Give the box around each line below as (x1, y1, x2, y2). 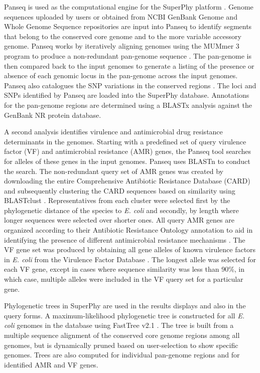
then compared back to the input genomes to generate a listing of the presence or (4, 60, 254, 71)
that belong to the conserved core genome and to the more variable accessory (4, 31, 241, 41)
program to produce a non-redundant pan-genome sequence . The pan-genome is (4, 50, 252, 61)
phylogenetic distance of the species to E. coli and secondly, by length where (4, 205, 239, 215)
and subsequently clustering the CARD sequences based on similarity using (4, 185, 235, 196)
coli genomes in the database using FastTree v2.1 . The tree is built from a (4, 320, 234, 330)
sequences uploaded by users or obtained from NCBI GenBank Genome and (4, 11, 237, 22)
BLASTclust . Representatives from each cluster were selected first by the (4, 195, 230, 206)
